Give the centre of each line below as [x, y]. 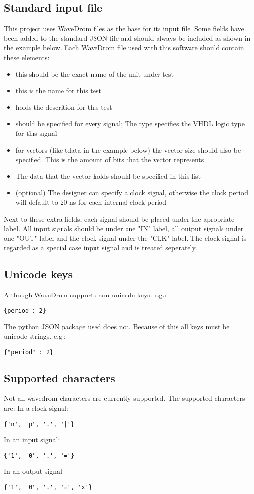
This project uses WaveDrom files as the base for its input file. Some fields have [124, 28]
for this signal [36, 133]
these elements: [27, 57]
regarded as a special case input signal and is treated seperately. [101, 247]
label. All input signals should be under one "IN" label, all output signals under [124, 228]
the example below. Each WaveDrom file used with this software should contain [124, 48]
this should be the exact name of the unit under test [95, 74]
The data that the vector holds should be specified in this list [108, 176]
